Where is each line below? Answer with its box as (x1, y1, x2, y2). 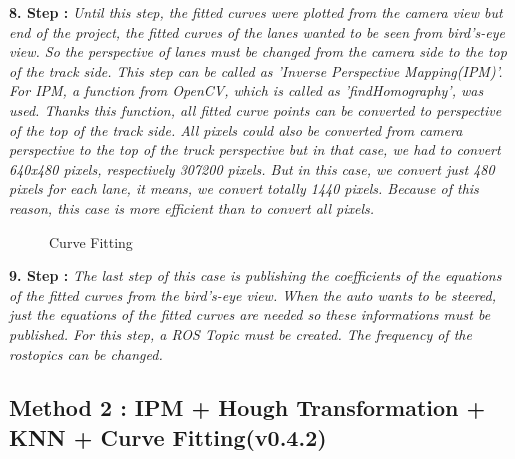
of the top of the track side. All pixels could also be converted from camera (9, 119, 463, 140)
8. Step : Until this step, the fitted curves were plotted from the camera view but (9, 2, 503, 22)
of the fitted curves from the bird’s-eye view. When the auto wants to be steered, (9, 284, 497, 305)
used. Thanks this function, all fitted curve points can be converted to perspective (9, 99, 502, 120)
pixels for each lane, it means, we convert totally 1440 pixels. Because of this (9, 178, 479, 199)
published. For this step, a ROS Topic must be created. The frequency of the (9, 323, 472, 344)
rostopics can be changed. (9, 343, 163, 364)
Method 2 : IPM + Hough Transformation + (9, 392, 486, 423)
